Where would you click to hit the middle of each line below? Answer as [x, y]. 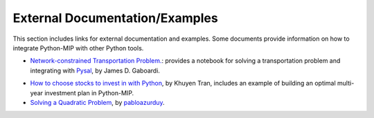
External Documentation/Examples [115, 18]
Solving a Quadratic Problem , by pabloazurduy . [98, 102]
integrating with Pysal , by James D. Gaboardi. [95, 70]
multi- [346, 83]
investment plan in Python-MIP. [89, 92]
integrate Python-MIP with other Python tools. [78, 48]
